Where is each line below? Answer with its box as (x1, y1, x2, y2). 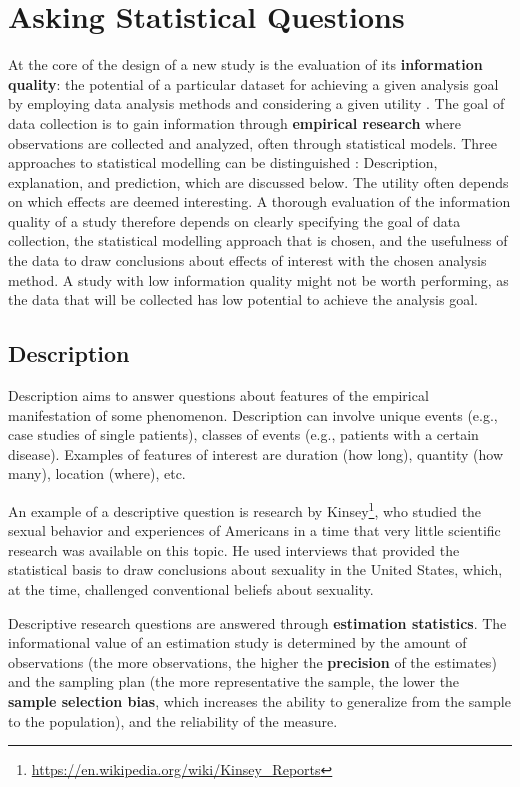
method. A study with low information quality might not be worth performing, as (8, 269, 509, 290)
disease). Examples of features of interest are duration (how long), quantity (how (8, 443, 504, 464)
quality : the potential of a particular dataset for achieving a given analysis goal (8, 73, 499, 94)
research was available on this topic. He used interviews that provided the (8, 539, 460, 560)
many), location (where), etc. (8, 463, 186, 484)
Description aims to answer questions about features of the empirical (8, 385, 429, 406)
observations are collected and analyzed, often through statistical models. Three (8, 132, 497, 153)
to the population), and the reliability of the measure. (8, 710, 338, 731)
